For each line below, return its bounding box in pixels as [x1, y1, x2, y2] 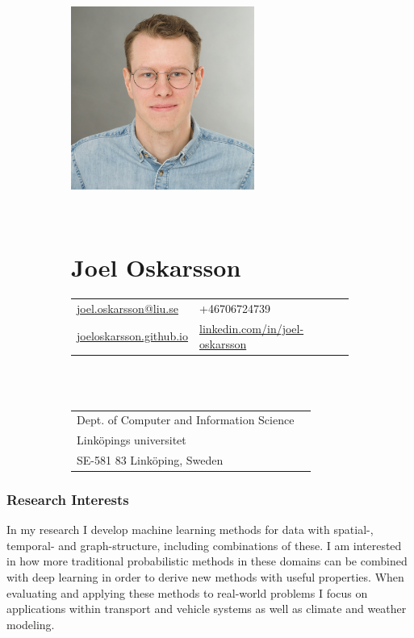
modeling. [6, 615, 55, 632]
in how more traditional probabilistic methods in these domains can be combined [6, 553, 408, 569]
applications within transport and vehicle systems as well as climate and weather [6, 600, 407, 617]
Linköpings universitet [77, 432, 186, 448]
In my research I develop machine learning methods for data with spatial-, [6, 521, 374, 538]
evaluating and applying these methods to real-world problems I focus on [6, 584, 368, 601]
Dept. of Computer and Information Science [77, 411, 295, 428]
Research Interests [6, 490, 129, 509]
